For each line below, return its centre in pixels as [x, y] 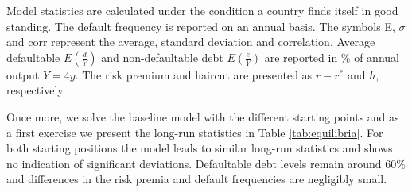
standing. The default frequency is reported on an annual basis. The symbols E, [201, 26]
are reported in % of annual [332, 57]
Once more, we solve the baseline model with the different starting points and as [203, 116]
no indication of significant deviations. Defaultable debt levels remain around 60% [206, 163]
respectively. [36, 90]
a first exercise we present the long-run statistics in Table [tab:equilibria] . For [195, 132]
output [23, 74]
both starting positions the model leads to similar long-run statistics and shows [200, 148]
